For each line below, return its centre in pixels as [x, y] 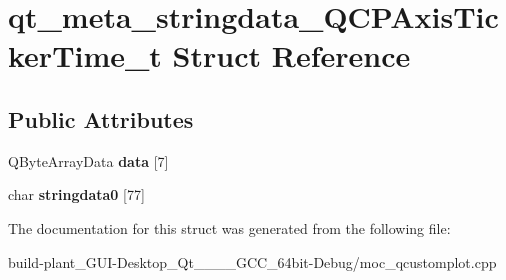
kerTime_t [85, 55]
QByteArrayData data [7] [88, 160]
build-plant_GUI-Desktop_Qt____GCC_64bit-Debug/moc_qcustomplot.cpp [252, 261]
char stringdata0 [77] [76, 194]
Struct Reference [291, 55]
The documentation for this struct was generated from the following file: [229, 227]
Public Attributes [101, 118]
